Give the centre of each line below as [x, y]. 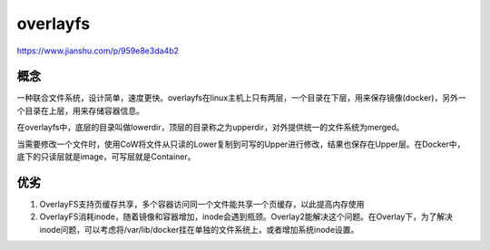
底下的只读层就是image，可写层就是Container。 [106, 157]
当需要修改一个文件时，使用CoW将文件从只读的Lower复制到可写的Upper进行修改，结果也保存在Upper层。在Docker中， [241, 144]
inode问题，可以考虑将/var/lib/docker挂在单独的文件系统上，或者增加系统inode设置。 [199, 229]
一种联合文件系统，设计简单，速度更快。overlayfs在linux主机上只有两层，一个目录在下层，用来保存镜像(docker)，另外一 [241, 98]
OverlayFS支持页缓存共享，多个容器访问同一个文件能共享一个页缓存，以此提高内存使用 [202, 204]
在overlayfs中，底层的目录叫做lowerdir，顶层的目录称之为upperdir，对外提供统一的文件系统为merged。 [211, 128]
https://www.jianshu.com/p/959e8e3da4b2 [98, 51]
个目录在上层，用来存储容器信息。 [80, 111]
